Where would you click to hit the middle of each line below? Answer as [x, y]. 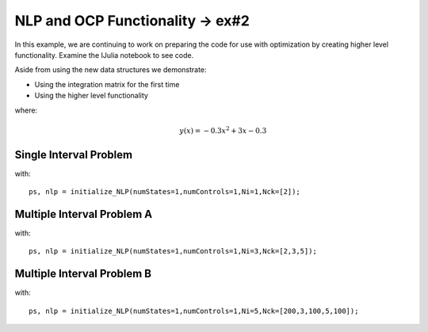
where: [26, 110]
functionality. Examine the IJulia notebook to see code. [104, 55]
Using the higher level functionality [91, 96]
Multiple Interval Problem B [83, 274]
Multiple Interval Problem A [84, 214]
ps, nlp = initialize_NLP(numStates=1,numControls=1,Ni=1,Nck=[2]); [164, 192]
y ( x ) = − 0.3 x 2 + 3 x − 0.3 [223, 130]
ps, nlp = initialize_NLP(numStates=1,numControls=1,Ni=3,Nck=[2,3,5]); [173, 251]
